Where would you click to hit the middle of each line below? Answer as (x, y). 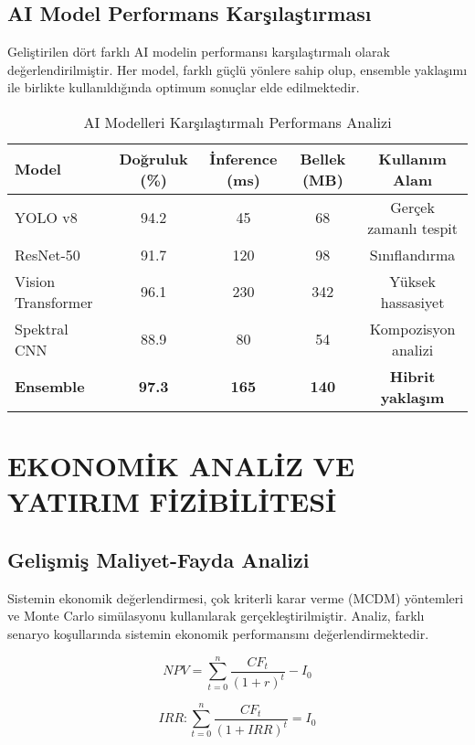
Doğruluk (153, 158)
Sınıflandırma (412, 254)
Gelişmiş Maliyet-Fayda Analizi (158, 559)
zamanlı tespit (412, 228)
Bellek (323, 158)
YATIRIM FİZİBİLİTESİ (172, 501)
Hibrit (412, 376)
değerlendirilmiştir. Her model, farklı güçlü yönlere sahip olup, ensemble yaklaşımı (237, 69)
